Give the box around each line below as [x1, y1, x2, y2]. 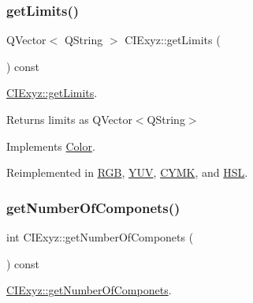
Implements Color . [6, 137, 95, 154]
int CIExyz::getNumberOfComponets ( [6, 229, 194, 245]
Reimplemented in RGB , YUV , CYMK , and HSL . [6, 164, 248, 181]
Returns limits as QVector [6, 111, 132, 127]
